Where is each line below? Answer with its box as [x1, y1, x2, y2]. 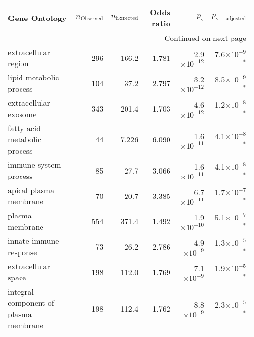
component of [8, 297, 54, 308]
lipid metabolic [8, 72, 59, 83]
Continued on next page [164, 32, 246, 43]
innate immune [8, 235, 59, 246]
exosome [8, 108, 37, 119]
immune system [8, 159, 61, 170]
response [8, 246, 37, 258]
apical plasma [8, 184, 55, 196]
